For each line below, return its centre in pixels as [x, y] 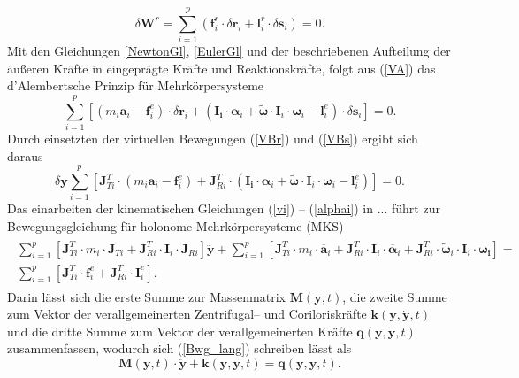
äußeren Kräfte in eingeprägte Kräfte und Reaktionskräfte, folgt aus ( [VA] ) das [221, 68]
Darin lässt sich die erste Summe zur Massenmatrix [146, 296]
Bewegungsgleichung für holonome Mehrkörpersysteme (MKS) [176, 225]
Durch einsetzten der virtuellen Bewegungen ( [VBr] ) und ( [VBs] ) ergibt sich [213, 139]
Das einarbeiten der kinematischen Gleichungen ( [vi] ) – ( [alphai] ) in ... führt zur [224, 208]
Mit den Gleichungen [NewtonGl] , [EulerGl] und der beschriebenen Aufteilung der [229, 51]
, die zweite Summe [395, 296]
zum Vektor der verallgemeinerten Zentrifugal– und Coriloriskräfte [187, 314]
